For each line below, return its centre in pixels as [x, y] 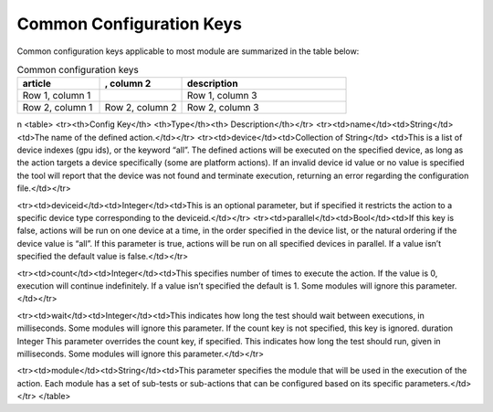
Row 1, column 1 [57, 96]
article [37, 84]
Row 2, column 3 [223, 108]
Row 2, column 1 [58, 108]
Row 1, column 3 [222, 96]
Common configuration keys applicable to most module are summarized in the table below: [188, 51]
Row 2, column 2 [141, 108]
